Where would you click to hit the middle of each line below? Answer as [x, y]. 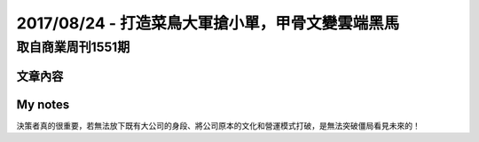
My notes [43, 104]
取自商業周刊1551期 [73, 47]
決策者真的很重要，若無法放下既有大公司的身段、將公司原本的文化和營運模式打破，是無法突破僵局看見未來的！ [218, 125]
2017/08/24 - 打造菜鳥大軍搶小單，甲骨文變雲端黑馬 [208, 23]
